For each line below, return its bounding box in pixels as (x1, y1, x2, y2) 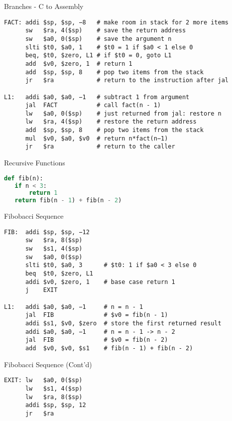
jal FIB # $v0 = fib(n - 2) (25, 336, 168, 344)
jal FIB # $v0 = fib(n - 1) (25, 311, 168, 319)
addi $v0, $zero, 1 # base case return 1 (25, 278, 175, 285)
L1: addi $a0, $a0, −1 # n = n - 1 (4, 303, 143, 310)
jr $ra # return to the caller (25, 143, 175, 150)
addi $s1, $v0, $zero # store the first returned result (25, 320, 222, 327)
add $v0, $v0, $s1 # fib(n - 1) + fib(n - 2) (25, 344, 193, 352)
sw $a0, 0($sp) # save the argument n (25, 35, 172, 42)
